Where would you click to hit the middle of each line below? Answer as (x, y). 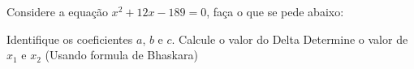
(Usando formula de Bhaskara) (121, 55)
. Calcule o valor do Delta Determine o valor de (290, 39)
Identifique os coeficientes (70, 39)
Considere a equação (57, 11)
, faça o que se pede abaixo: (275, 11)
